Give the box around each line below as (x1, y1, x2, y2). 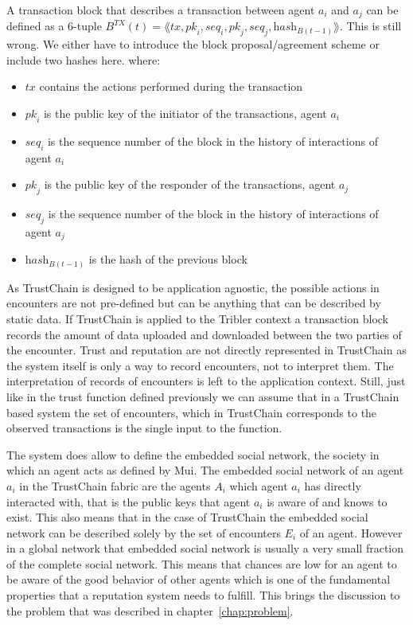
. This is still (339, 18, 402, 34)
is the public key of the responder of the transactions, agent (44, 176, 336, 193)
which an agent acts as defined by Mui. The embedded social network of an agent (6, 462, 404, 479)
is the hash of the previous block (88, 251, 247, 268)
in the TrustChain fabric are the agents (19, 477, 211, 494)
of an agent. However (299, 524, 403, 541)
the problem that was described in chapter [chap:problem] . (6, 602, 294, 619)
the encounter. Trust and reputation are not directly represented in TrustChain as (6, 342, 407, 358)
